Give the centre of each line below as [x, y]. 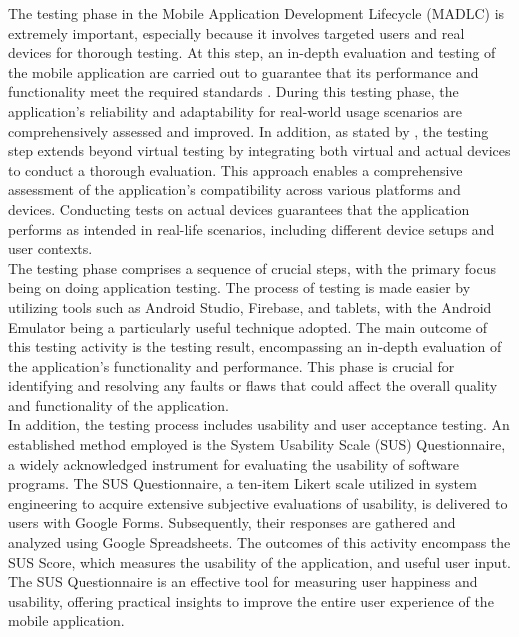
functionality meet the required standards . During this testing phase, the [233, 91]
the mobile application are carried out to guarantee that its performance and [243, 71]
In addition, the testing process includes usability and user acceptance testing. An [259, 424]
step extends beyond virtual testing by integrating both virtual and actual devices [259, 150]
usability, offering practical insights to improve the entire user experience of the [251, 600]
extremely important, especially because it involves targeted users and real [236, 32]
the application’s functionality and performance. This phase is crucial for [231, 365]
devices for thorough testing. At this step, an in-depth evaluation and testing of [252, 52]
